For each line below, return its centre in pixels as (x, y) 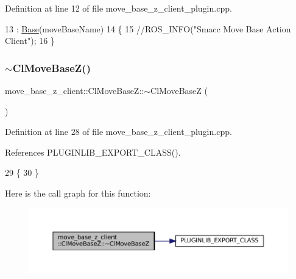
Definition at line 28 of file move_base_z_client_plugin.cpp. (118, 132)
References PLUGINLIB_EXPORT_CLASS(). (93, 152)
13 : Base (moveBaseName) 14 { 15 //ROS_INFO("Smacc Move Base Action (148, 28)
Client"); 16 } (30, 41)
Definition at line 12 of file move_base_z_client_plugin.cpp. (118, 8)
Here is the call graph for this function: (78, 193)
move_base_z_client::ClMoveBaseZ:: (75, 90)
